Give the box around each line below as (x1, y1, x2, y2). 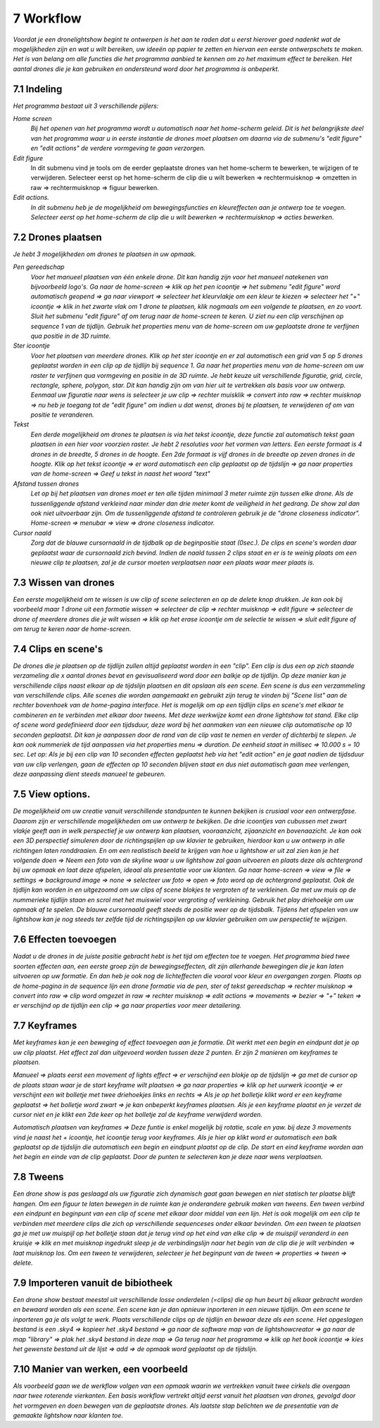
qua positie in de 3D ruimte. (30, 331, 111, 340)
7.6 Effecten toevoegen (13, 933, 117, 946)
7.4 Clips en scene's (13, 643, 103, 655)
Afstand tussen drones (13, 479, 80, 488)
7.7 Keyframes (13, 1020, 77, 1032)
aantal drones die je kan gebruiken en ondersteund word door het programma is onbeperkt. (13, 64, 280, 73)
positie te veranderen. (30, 410, 94, 419)
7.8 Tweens (13, 1171, 64, 1183)
